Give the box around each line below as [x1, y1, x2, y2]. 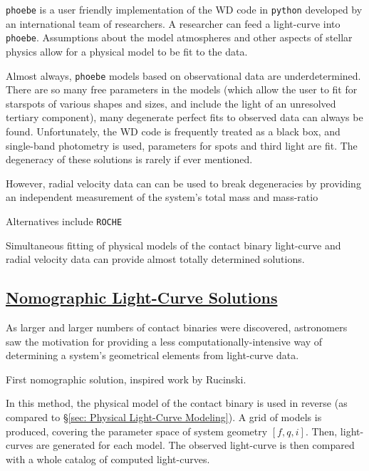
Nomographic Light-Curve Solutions [6, 286, 278, 309]
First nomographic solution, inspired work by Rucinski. [6, 371, 246, 386]
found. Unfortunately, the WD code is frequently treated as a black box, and [6, 123, 341, 138]
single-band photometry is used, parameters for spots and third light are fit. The [6, 138, 358, 152]
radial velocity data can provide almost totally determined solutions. [6, 252, 305, 266]
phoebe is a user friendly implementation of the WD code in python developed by [6, 2, 363, 16]
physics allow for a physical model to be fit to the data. [6, 43, 248, 58]
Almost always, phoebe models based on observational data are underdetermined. [6, 68, 361, 83]
